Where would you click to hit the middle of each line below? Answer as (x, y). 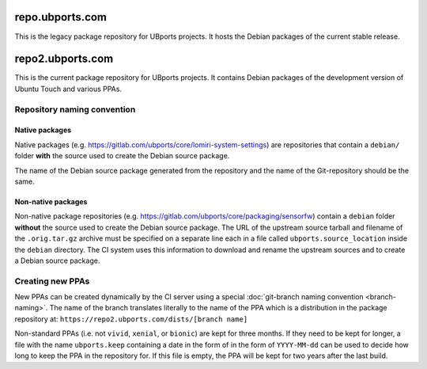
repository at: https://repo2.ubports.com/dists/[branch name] (131, 319)
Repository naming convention (75, 109)
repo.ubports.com (60, 17)
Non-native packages (51, 201)
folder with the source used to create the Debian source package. (122, 156)
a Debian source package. (57, 261)
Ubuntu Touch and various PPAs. (68, 89)
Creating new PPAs (52, 281)
